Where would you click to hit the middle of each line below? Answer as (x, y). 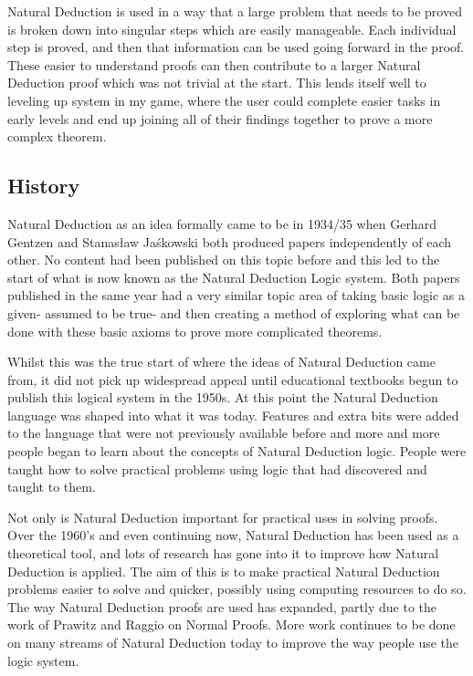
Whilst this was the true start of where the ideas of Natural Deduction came (221, 362)
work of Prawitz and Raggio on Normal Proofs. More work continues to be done (231, 624)
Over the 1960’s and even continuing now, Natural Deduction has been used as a (233, 535)
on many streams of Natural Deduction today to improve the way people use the (233, 643)
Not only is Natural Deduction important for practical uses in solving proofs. (223, 517)
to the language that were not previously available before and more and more (224, 433)
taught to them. (52, 487)
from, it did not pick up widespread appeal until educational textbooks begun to (233, 379)
